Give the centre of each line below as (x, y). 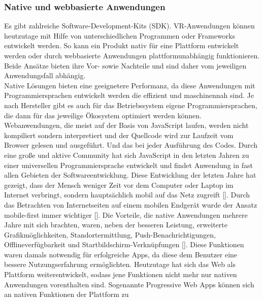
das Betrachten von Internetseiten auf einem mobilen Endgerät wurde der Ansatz (131, 204)
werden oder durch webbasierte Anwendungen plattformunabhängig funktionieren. (132, 55)
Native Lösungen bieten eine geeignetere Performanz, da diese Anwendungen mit (130, 85)
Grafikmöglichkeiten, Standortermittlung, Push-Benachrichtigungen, (110, 234)
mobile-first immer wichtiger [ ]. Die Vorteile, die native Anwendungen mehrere (126, 214)
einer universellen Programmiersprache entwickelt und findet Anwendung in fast (128, 165)
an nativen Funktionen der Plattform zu (67, 294)
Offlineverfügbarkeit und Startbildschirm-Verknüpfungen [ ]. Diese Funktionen (124, 244)
